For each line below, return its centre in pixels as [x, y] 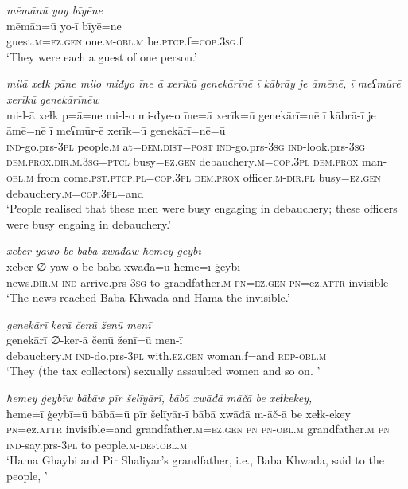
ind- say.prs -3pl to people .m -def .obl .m [97, 444]
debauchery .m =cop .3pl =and [75, 192]
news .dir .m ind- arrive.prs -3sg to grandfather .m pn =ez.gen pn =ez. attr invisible [198, 282]
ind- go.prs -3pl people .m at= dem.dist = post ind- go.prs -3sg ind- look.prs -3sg [186, 145]
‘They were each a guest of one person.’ [102, 56]
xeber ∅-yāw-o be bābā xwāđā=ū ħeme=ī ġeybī [124, 266]
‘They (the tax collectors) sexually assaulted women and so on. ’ [163, 371]
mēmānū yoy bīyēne [54, 10]
